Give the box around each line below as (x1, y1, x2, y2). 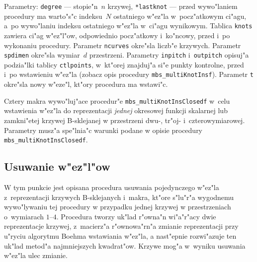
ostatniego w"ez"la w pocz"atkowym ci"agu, (113, 10, 247, 21)
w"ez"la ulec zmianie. (4, 250, 68, 261)
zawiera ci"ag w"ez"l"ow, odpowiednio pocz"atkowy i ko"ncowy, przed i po (4, 30, 230, 40)
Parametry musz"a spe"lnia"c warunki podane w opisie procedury (4, 125, 203, 135)
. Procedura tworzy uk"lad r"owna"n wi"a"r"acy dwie (56, 211, 216, 221)
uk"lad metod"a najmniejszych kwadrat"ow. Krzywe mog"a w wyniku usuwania (4, 240, 246, 251)
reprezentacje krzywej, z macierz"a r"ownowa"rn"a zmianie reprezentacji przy (4, 221, 239, 231)
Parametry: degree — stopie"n (4, 1, 98, 11)
